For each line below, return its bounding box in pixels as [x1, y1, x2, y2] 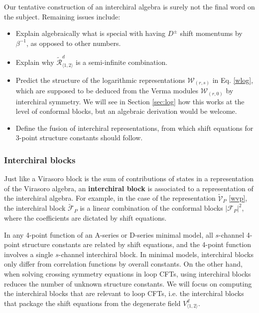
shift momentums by [180, 28, 243, 38]
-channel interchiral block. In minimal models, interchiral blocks [58, 249, 254, 259]
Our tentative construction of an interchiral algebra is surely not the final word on [4, 1, 255, 11]
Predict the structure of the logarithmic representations [15, 74, 185, 85]
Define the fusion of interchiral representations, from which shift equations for [15, 122, 254, 133]
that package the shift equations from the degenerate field [4, 298, 181, 308]
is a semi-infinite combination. [76, 57, 168, 67]
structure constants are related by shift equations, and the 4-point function [22, 239, 252, 250]
